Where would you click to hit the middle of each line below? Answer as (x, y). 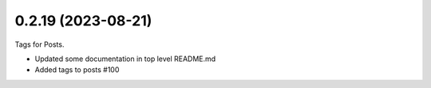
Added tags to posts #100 (77, 70)
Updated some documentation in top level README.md (125, 59)
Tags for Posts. (40, 44)
